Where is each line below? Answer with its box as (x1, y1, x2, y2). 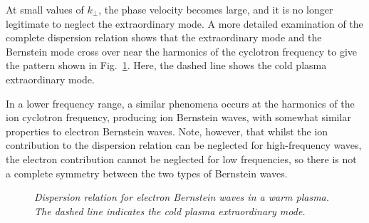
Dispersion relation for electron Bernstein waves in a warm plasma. (34, 190, 330, 204)
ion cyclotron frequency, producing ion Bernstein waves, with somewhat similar (6, 110, 351, 125)
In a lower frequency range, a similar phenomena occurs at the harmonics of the (6, 95, 355, 110)
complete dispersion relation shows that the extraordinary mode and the (6, 30, 322, 45)
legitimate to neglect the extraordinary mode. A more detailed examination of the (6, 16, 363, 31)
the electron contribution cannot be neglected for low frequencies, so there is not (6, 151, 357, 166)
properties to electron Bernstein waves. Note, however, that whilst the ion (6, 123, 328, 138)
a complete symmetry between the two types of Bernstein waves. (6, 165, 288, 180)
